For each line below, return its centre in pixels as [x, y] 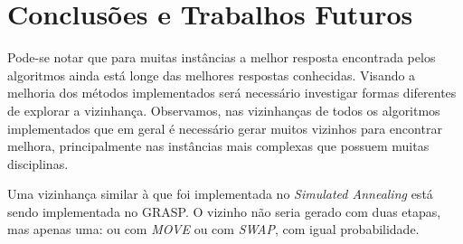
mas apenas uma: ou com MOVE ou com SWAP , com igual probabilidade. [213, 229]
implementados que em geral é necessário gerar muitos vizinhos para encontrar [225, 128]
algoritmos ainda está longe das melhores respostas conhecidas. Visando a [212, 75]
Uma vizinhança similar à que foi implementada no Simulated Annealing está [220, 194]
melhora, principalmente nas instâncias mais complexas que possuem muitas [218, 146]
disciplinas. [38, 163]
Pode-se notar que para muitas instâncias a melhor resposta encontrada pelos [222, 57]
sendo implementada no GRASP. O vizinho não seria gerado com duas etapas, [224, 211]
